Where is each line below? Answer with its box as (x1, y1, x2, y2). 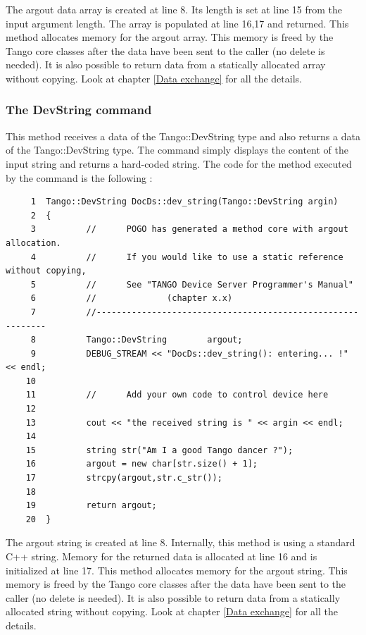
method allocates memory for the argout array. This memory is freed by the (6, 30, 334, 44)
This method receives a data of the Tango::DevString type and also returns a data (6, 128, 360, 143)
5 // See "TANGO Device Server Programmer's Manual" (30, 279, 353, 290)
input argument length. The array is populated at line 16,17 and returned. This (6, 16, 349, 30)
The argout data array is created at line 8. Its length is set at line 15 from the (6, 2, 343, 16)
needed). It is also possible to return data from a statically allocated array (6, 57, 326, 72)
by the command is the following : (6, 170, 153, 185)
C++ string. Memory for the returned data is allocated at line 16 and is (6, 549, 317, 563)
